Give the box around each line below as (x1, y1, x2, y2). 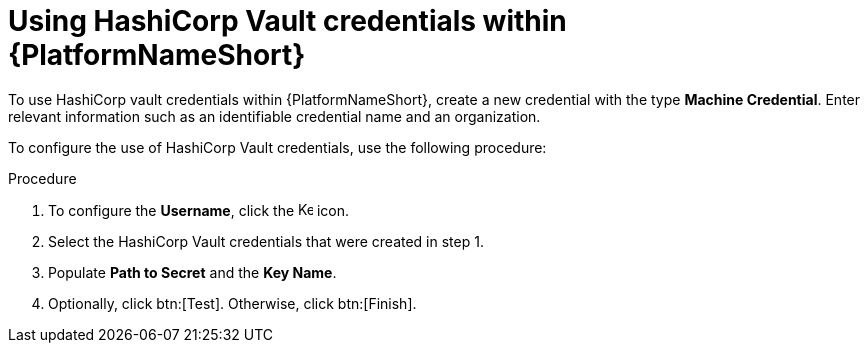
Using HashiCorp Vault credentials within (8, 4, 567, 38)
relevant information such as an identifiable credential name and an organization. (8, 107, 541, 125)
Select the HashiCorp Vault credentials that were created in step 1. (48, 232, 484, 250)
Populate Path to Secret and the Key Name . (48, 263, 337, 281)
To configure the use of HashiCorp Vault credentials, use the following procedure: (8, 138, 547, 156)
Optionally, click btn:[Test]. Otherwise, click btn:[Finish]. (48, 294, 417, 312)
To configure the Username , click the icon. (48, 201, 350, 219)
